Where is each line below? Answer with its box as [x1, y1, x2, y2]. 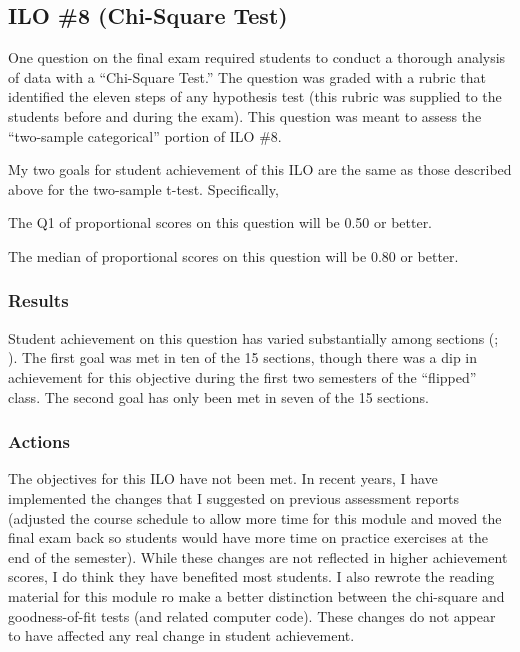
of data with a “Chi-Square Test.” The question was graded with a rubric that [8, 66, 486, 87]
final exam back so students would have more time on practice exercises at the [8, 527, 488, 548]
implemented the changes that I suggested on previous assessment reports [8, 487, 460, 508]
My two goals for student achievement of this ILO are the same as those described [8, 159, 512, 180]
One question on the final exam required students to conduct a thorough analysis [8, 47, 506, 68]
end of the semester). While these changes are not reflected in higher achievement [8, 546, 508, 567]
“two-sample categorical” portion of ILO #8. [8, 125, 282, 146]
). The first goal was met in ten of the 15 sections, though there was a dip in [8, 347, 478, 368]
